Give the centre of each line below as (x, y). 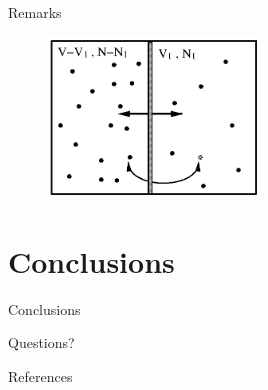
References (40, 375)
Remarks (35, 12)
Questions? (41, 342)
